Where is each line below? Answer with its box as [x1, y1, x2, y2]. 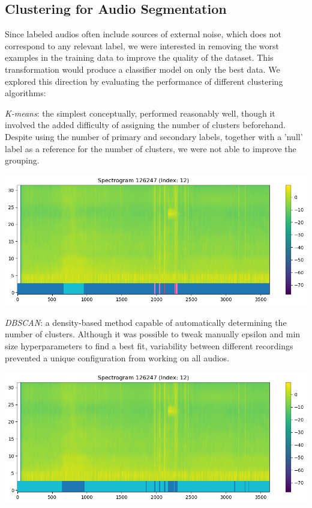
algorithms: [5, 87, 46, 99]
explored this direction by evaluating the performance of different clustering [5, 75, 283, 87]
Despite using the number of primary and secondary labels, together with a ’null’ [5, 130, 303, 142]
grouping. [5, 154, 40, 167]
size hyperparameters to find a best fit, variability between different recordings [5, 339, 293, 352]
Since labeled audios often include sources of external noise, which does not [5, 28, 281, 40]
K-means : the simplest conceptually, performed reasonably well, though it [5, 106, 275, 119]
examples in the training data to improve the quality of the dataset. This [5, 51, 274, 64]
